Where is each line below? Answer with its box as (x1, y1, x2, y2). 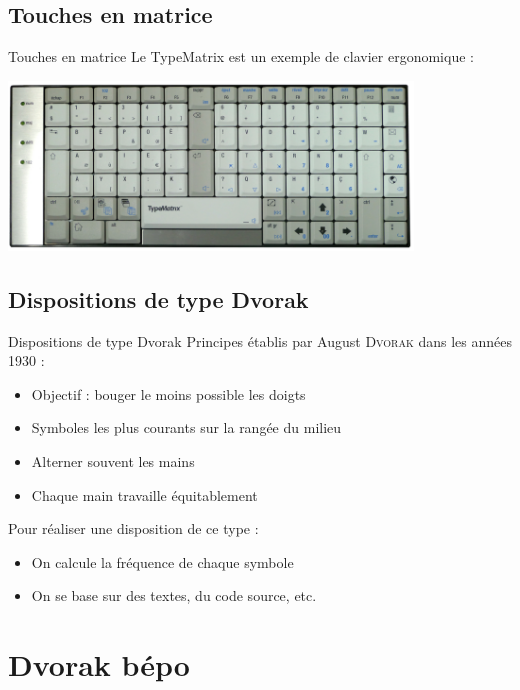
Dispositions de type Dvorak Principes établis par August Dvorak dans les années (8, 330, 512, 351)
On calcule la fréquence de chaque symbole (31, 551, 294, 572)
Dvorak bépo (8, 644, 190, 685)
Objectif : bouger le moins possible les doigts (31, 383, 306, 404)
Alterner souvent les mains (31, 451, 195, 472)
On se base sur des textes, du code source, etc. (31, 585, 317, 606)
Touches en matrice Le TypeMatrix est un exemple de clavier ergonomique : (8, 46, 474, 67)
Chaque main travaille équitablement (31, 484, 258, 505)
